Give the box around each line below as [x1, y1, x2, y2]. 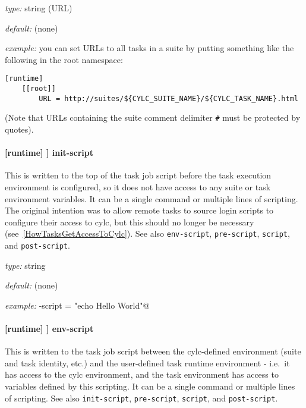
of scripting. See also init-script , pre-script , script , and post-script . [5, 391, 278, 404]
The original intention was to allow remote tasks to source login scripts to [5, 204, 274, 216]
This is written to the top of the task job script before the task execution [5, 169, 272, 181]
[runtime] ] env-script [5, 322, 94, 335]
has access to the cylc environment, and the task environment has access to [5, 368, 279, 381]
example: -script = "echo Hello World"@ [5, 299, 150, 311]
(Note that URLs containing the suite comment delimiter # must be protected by [5, 111, 301, 124]
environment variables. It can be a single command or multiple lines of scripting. [5, 192, 298, 205]
